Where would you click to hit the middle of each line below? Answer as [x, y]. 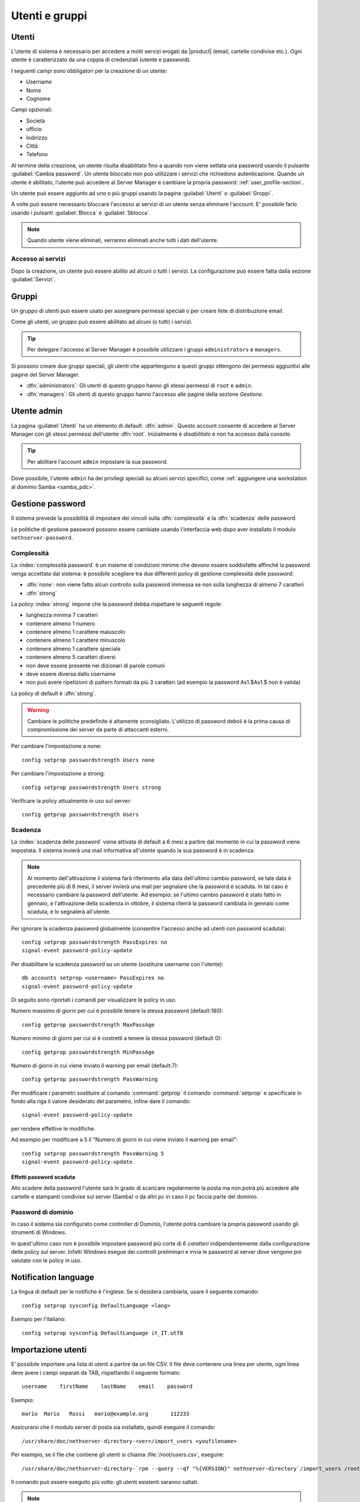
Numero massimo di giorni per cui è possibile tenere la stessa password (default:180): [117, 1011]
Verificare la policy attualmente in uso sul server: [71, 801]
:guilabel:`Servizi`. [33, 279]
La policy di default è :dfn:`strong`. [54, 693]
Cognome [38, 99]
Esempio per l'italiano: [38, 1319]
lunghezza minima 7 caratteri [62, 615]
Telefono [37, 154]
